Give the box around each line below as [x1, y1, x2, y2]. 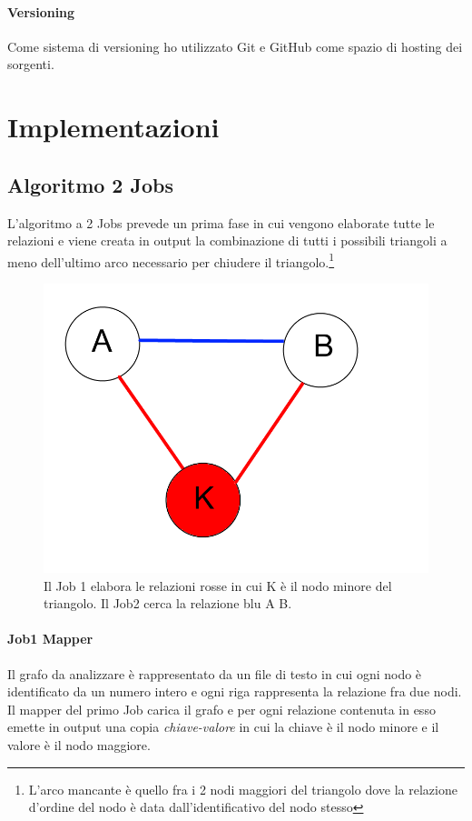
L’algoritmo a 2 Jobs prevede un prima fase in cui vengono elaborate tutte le [7, 213, 435, 232]
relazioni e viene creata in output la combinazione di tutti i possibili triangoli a [7, 231, 447, 250]
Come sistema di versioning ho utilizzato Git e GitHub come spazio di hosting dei [7, 36, 463, 55]
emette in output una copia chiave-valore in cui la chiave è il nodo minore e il [7, 717, 439, 736]
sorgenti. [7, 55, 54, 74]
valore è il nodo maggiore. [7, 735, 151, 754]
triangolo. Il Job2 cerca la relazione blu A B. [44, 594, 292, 613]
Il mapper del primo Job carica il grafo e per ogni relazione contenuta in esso [7, 699, 436, 718]
